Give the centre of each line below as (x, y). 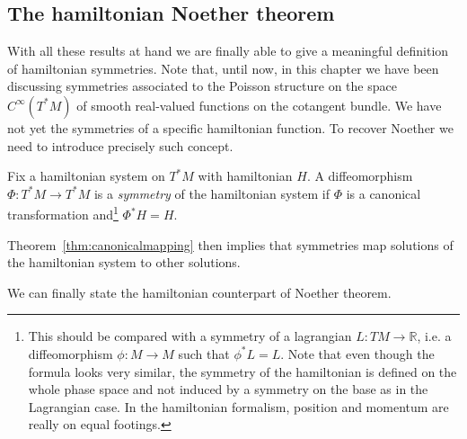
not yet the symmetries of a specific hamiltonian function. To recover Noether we (230, 127)
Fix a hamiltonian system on (86, 176)
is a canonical (383, 193)
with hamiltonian (245, 176)
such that (204, 353)
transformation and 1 (63, 213)
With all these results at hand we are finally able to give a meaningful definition (228, 51)
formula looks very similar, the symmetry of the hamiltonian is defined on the (242, 371)
